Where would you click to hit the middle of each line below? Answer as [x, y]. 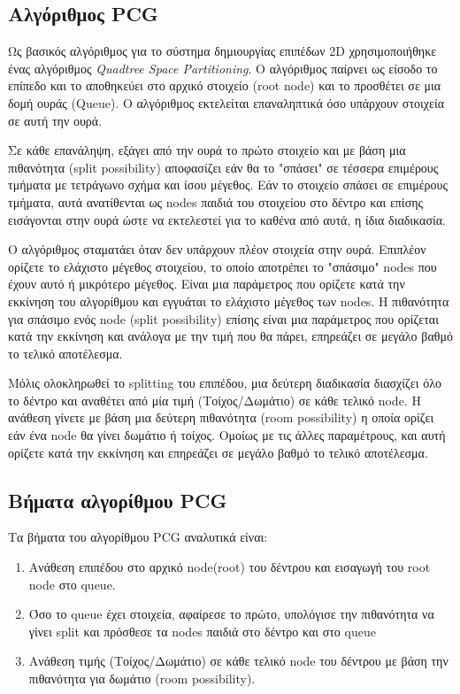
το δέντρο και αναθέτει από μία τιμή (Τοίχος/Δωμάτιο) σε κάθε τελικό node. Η [215, 400]
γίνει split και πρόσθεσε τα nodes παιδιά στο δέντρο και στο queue [202, 631]
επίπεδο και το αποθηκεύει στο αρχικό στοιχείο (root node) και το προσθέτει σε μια [225, 85]
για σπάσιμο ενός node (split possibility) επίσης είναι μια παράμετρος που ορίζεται [223, 318]
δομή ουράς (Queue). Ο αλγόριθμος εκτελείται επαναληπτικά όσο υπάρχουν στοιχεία [226, 102]
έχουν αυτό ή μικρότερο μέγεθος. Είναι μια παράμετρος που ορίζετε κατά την [207, 284]
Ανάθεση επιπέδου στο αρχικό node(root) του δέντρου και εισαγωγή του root [230, 567]
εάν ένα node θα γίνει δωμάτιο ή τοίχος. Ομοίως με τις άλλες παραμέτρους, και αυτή [227, 435]
